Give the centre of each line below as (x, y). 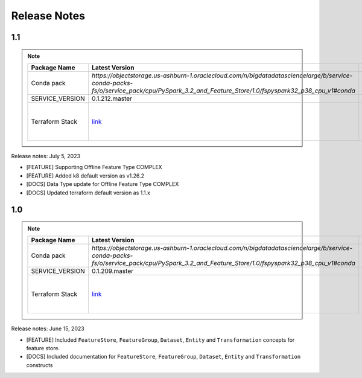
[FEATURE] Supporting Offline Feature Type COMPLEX (94, 167)
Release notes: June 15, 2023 (48, 328)
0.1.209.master (113, 271)
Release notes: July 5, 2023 (46, 156)
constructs (40, 365)
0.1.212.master (112, 98)
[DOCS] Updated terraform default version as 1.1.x (88, 193)
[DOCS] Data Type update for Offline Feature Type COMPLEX (103, 184)
